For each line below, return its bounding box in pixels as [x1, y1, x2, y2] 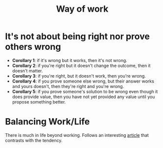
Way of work [56, 3, 109, 15]
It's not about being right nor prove [5, 31, 150, 42]
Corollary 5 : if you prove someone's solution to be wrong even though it [12, 88, 158, 94]
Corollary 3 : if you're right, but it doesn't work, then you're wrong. [12, 73, 146, 79]
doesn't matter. [12, 67, 43, 74]
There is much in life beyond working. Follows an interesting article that [5, 132, 149, 138]
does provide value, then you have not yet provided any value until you [12, 94, 155, 100]
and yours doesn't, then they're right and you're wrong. [12, 83, 124, 89]
